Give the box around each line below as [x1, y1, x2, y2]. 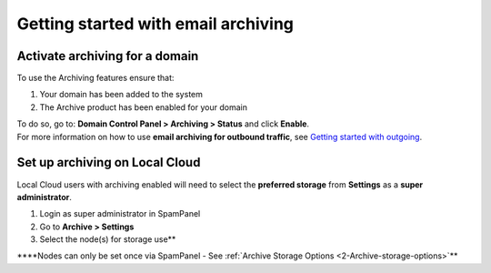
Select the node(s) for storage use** [39, 234, 176, 245]
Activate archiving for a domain [16, 48, 199, 64]
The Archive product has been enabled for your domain [39, 101, 247, 113]
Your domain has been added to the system [39, 89, 204, 100]
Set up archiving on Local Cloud [16, 155, 201, 170]
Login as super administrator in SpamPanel [39, 208, 201, 219]
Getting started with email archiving [16, 14, 295, 34]
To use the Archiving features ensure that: [16, 73, 175, 84]
